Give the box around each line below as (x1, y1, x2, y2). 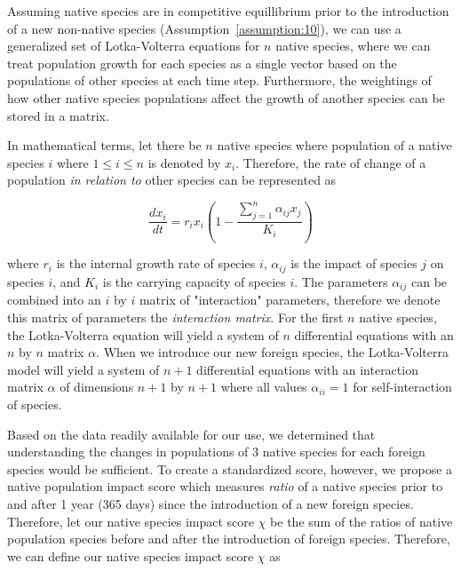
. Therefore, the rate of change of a (235, 153, 426, 171)
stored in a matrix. (7, 106, 109, 124)
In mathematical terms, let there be (7, 136, 202, 155)
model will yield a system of (7, 360, 160, 378)
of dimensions (60, 377, 134, 396)
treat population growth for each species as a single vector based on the (7, 53, 397, 72)
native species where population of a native (217, 136, 452, 155)
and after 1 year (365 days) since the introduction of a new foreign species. (7, 494, 414, 512)
